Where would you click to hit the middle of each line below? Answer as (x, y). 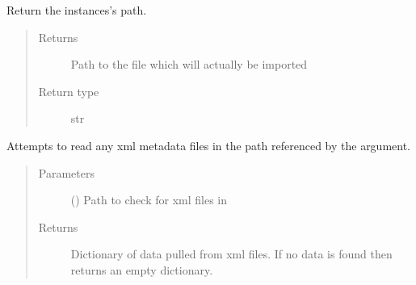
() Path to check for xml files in (149, 200)
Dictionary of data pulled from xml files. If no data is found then (231, 254)
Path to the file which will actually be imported (189, 64)
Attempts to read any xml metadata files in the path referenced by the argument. (209, 145)
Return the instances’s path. (77, 10)
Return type (69, 91)
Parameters (66, 172)
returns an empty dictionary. (142, 269)
